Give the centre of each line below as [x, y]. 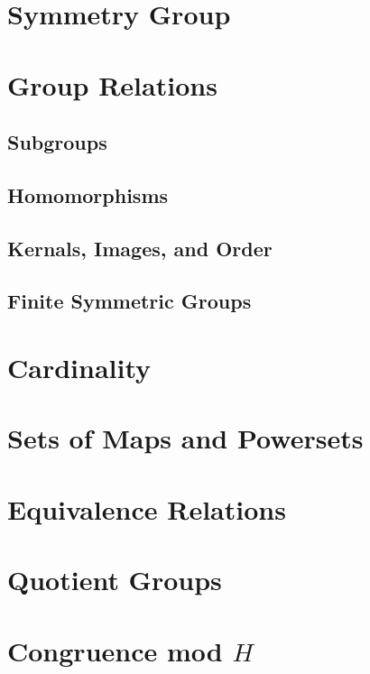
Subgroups [57, 142]
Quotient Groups [115, 580]
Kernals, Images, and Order [140, 248]
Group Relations [112, 84]
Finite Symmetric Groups [129, 301]
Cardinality [79, 368]
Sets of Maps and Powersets [185, 438]
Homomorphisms [88, 194]
